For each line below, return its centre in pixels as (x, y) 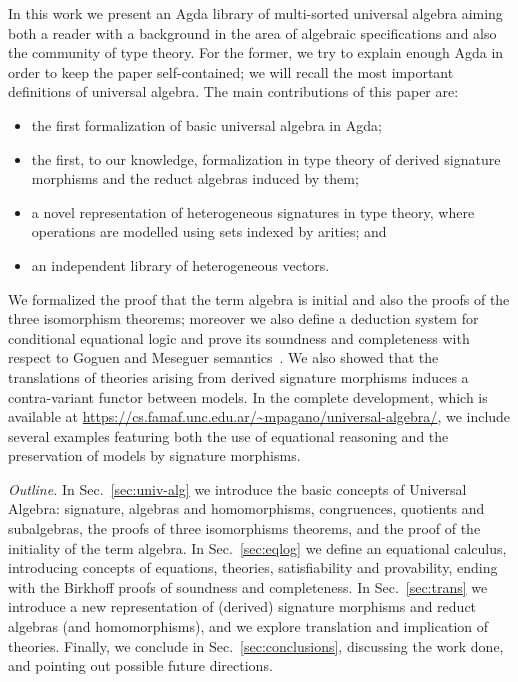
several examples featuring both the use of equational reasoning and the (228, 435)
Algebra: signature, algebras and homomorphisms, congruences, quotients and (246, 508)
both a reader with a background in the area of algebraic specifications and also (252, 32)
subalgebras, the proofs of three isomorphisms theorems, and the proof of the (244, 528)
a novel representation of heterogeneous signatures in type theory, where (253, 211)
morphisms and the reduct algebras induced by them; (195, 178)
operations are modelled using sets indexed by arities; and (209, 231)
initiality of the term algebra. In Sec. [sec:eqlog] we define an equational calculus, (257, 547)
